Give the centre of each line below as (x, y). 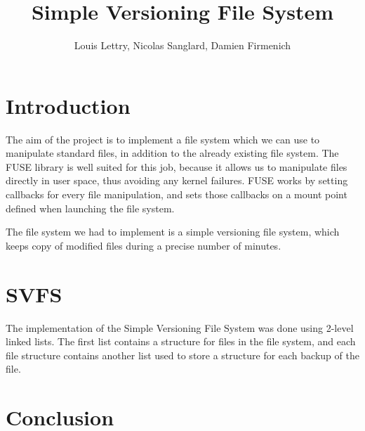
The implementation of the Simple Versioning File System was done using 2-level (180, 327)
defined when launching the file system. (90, 208)
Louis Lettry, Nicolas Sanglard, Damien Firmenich (182, 45)
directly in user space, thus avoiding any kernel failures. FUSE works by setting (177, 180)
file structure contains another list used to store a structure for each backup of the (182, 355)
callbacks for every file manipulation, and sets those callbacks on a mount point (177, 194)
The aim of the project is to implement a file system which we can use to (163, 139)
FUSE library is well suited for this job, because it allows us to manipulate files (177, 166)
